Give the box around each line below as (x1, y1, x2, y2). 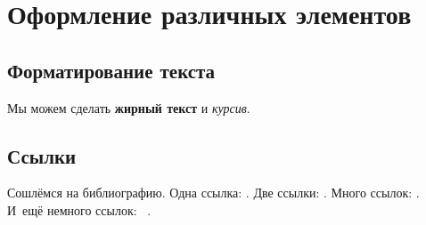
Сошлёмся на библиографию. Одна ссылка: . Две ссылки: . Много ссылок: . (7, 183, 420, 202)
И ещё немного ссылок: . (7, 200, 152, 219)
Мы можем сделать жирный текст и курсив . (7, 98, 250, 117)
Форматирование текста (7, 56, 216, 84)
